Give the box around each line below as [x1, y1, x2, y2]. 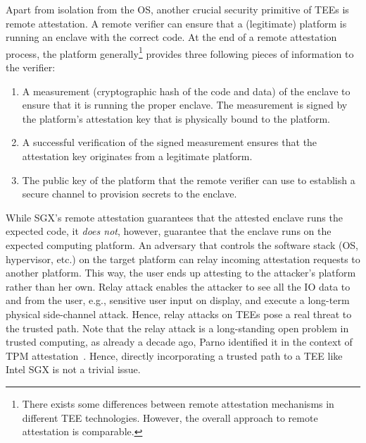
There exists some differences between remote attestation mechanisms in [22, 396, 334, 411]
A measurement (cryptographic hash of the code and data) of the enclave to [22, 83, 351, 98]
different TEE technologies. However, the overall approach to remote [22, 410, 318, 425]
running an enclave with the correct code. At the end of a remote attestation [6, 30, 337, 44]
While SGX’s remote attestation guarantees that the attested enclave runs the [6, 210, 343, 224]
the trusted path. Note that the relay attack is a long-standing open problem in [6, 320, 349, 335]
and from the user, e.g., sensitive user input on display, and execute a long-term [6, 293, 350, 308]
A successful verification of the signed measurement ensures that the [22, 135, 317, 150]
